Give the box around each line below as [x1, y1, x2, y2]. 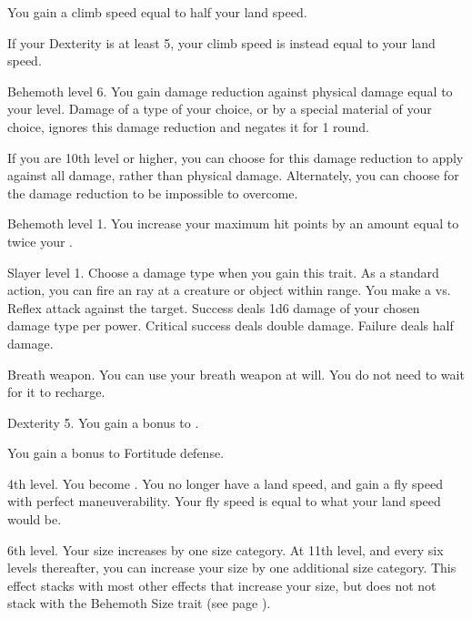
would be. [7, 510, 62, 529]
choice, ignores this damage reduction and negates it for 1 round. [7, 117, 369, 136]
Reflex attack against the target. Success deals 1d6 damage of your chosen [7, 298, 420, 317]
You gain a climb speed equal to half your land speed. [7, 3, 307, 21]
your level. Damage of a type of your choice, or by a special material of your [7, 99, 432, 118]
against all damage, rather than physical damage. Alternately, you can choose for [7, 166, 459, 185]
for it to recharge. [7, 382, 105, 401]
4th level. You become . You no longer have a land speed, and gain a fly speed [7, 473, 443, 492]
